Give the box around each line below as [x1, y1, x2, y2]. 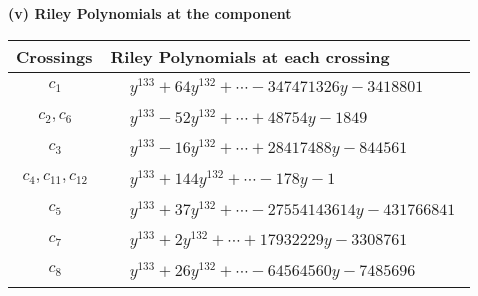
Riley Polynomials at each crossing [110, 44, 390, 68]
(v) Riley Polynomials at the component [8, 3, 292, 23]
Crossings [16, 44, 93, 68]
